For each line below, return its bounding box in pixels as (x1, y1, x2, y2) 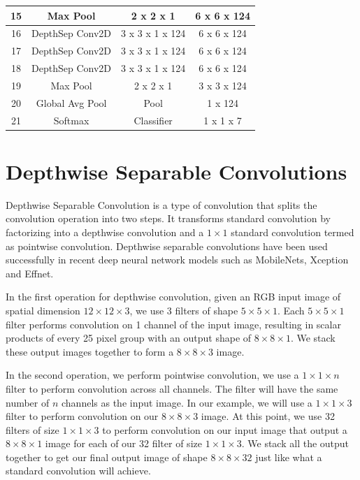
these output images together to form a (6, 344, 174, 358)
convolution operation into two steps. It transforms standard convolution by (6, 211, 331, 226)
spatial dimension (6, 303, 80, 317)
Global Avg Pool (36, 95, 107, 110)
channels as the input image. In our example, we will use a (62, 395, 312, 409)
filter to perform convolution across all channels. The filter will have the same (6, 381, 338, 395)
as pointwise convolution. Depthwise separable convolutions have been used (6, 238, 328, 253)
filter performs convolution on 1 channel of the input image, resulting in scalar (6, 317, 341, 331)
